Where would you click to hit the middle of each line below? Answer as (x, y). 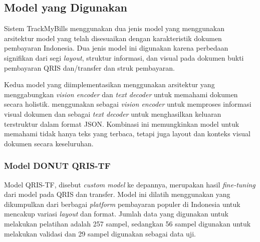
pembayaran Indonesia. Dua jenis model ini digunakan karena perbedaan (116, 48)
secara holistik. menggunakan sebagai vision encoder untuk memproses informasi (128, 104)
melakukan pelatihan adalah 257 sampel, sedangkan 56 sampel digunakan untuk (127, 223)
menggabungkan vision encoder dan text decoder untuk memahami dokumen (121, 94)
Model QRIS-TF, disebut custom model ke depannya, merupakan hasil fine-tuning (130, 184)
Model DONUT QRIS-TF (57, 166)
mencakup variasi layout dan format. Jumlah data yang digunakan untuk (116, 214)
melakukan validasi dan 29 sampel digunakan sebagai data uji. (100, 233)
